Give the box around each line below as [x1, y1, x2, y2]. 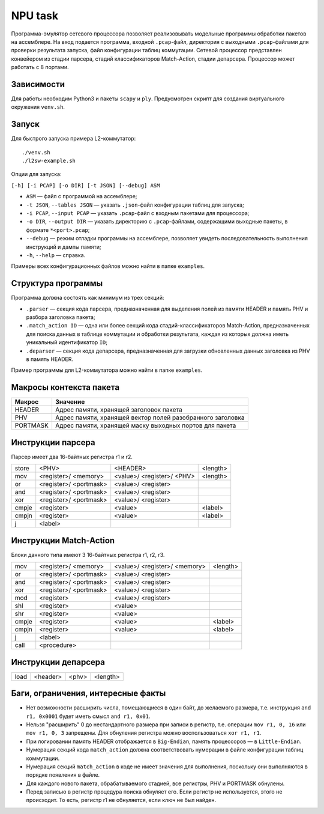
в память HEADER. [26, 356, 74, 363]
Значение [55, 398, 85, 406]
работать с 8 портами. [11, 64, 69, 71]
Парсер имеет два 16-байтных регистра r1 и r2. [11, 453, 133, 460]
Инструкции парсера [11, 437, 95, 448]
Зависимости [11, 79, 65, 90]
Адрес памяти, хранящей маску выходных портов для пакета [55, 421, 236, 430]
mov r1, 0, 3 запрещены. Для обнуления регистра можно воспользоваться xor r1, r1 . [26, 729, 262, 737]
